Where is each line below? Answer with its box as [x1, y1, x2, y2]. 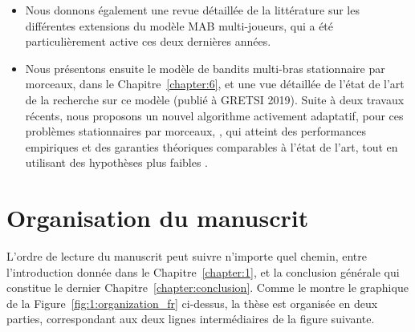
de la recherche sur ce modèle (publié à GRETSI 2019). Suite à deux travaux [25, 91, 405, 107]
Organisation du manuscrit [6, 201, 309, 234]
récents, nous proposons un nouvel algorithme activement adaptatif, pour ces [25, 107, 404, 123]
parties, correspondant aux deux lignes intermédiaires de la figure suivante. [6, 310, 375, 327]
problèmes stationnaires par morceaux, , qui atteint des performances [25, 123, 366, 140]
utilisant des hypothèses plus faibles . [25, 154, 208, 171]
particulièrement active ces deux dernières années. [25, 33, 271, 50]
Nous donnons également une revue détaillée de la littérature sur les [25, 2, 360, 18]
